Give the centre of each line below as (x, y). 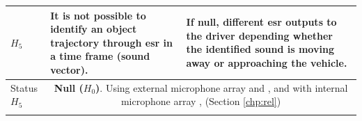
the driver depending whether (259, 35)
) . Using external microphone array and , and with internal (222, 87)
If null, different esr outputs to (261, 22)
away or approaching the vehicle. (267, 63)
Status (24, 87)
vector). (69, 69)
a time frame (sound (100, 56)
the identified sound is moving (260, 49)
